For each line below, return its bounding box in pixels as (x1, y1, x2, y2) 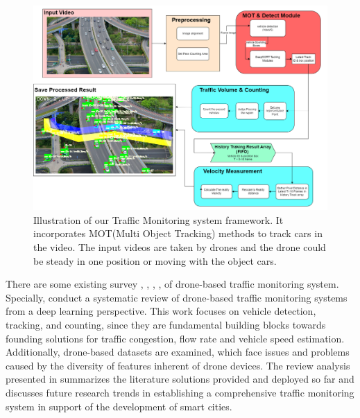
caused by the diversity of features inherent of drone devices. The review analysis (6, 358, 350, 372)
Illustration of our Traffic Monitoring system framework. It (33, 212, 284, 227)
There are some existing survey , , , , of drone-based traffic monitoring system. (6, 277, 339, 291)
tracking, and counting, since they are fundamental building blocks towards (6, 317, 326, 331)
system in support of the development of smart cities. (6, 399, 232, 413)
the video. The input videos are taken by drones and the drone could (33, 240, 326, 254)
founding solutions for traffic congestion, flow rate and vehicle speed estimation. (6, 331, 345, 345)
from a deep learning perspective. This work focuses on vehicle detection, (6, 304, 316, 318)
